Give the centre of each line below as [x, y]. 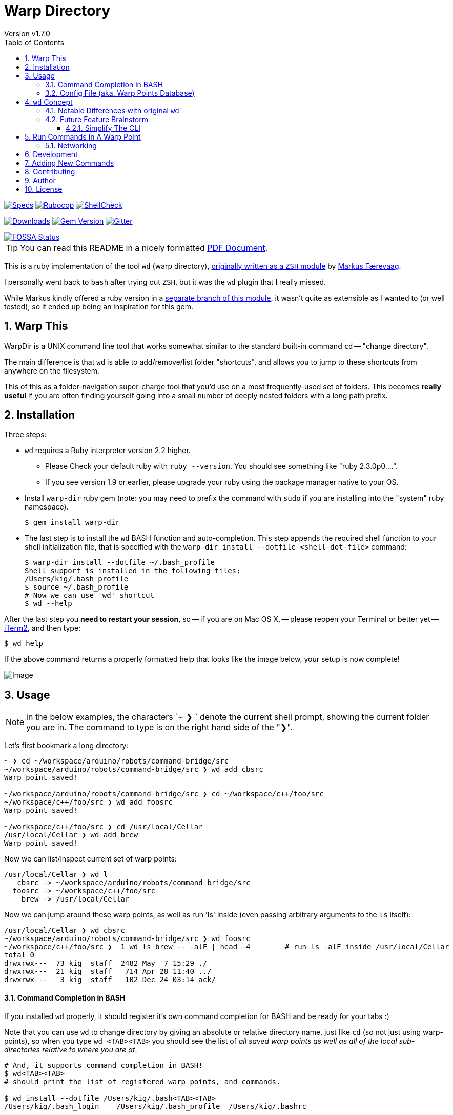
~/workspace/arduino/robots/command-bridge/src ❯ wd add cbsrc [134, 769]
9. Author [40, 180]
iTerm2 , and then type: [43, 628]
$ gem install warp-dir [72, 523]
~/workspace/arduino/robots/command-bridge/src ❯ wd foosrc [127, 939]
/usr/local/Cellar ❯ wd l [56, 875]
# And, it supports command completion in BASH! [104, 1065]
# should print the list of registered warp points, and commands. [142, 1081]
